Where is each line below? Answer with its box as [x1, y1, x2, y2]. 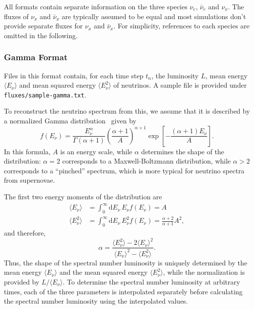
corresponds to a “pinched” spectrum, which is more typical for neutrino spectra [4, 165, 245, 175]
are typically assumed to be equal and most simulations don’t [62, 11, 246, 21]
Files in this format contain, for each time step [4, 70, 144, 80]
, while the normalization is [163, 267, 245, 277]
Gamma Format [4, 51, 68, 63]
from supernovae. [4, 175, 55, 185]
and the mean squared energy [59, 267, 148, 277]
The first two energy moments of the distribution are [4, 191, 162, 201]
